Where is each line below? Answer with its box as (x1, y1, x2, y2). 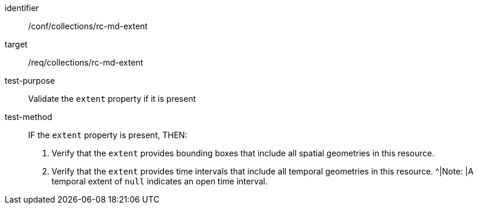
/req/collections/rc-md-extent (28, 57, 144, 67)
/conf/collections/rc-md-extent (28, 21, 148, 31)
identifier (5, 3, 39, 13)
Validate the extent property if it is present (28, 94, 196, 104)
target (5, 39, 28, 49)
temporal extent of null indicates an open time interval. (52, 176, 268, 186)
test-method (5, 112, 52, 122)
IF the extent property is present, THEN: (28, 130, 187, 140)
